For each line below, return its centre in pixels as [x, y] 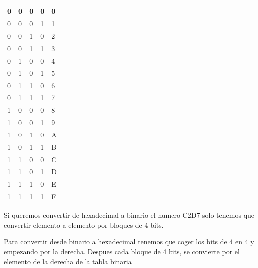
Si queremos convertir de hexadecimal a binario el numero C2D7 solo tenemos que [129, 215]
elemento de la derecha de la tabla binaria [68, 261]
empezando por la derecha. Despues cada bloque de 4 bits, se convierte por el [122, 251]
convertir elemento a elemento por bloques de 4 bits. [84, 225]
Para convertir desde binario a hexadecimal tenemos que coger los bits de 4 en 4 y [129, 241]
